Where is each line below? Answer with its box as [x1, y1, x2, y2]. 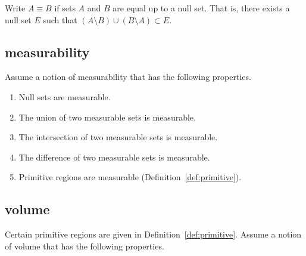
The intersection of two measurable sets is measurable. [18, 131, 218, 143]
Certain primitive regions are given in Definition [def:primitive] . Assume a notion [5, 228, 302, 240]
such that [43, 13, 77, 26]
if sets [54, 2, 76, 14]
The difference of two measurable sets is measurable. [18, 150, 210, 163]
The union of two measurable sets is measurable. [18, 110, 196, 123]
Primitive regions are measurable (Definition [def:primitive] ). [18, 171, 242, 183]
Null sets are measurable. [18, 90, 111, 103]
